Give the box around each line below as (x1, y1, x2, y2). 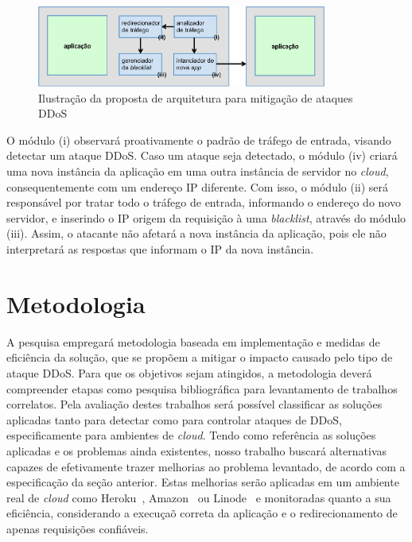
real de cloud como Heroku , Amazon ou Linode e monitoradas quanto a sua (6, 489, 391, 505)
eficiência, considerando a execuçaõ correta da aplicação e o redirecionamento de (6, 505, 398, 521)
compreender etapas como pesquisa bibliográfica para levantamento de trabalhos (6, 380, 398, 397)
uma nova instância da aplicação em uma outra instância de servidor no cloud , (6, 163, 389, 180)
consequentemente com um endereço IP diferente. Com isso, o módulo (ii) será (6, 178, 389, 195)
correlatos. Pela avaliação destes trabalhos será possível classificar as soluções (6, 396, 383, 412)
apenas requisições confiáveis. (6, 520, 149, 536)
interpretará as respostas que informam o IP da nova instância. (6, 241, 314, 257)
